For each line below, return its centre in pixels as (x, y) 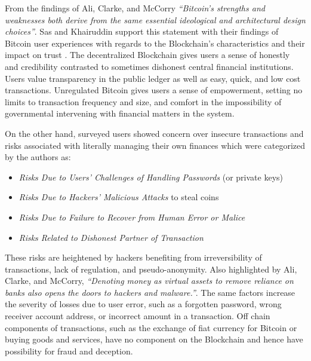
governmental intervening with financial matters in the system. (120, 113)
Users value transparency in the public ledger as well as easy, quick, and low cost (153, 78)
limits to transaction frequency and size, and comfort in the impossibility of (143, 101)
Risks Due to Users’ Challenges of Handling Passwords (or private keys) (151, 177)
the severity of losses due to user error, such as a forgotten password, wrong (143, 304)
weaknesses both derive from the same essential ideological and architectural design (155, 19)
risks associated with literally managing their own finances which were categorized (155, 145)
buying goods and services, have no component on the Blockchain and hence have (154, 339)
